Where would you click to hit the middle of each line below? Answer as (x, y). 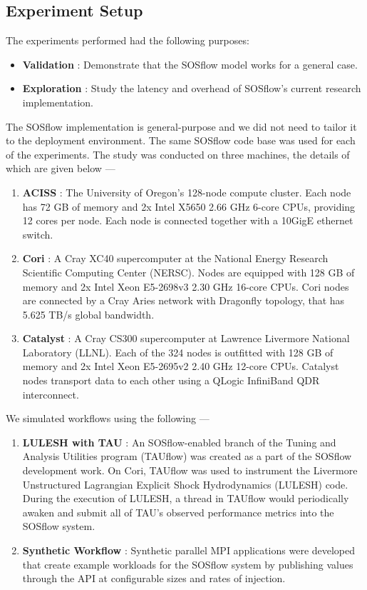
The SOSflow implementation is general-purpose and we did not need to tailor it (181, 126)
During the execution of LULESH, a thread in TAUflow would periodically (186, 498)
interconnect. (51, 394)
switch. (38, 234)
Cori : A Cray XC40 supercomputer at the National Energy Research (175, 258)
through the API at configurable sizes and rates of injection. (154, 578)
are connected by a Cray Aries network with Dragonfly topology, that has (183, 300)
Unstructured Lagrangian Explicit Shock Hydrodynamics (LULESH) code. (185, 484)
